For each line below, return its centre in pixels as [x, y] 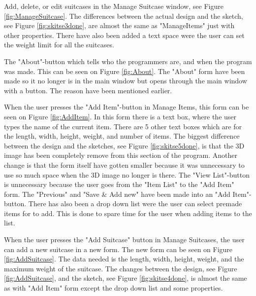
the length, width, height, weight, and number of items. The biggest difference [122, 136]
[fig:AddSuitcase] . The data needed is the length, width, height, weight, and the [124, 259]
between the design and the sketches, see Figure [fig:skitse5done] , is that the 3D [124, 145]
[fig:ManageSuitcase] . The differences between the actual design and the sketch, [124, 16]
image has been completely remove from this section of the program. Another [121, 155]
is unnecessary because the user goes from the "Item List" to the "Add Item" [119, 184]
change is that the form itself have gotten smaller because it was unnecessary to [124, 165]
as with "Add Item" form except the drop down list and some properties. [113, 288]
